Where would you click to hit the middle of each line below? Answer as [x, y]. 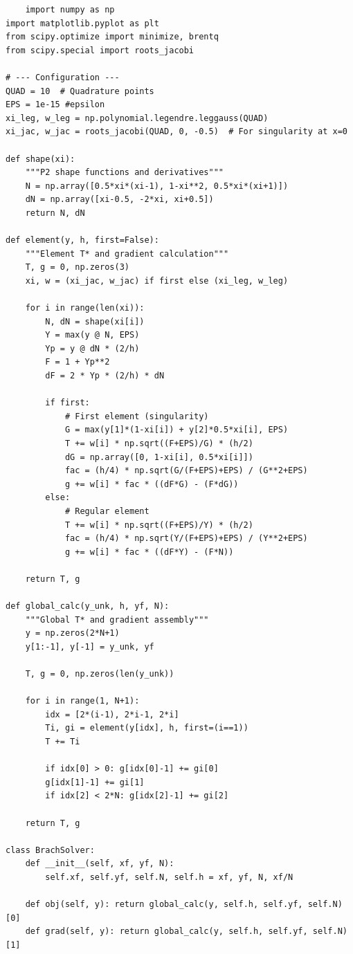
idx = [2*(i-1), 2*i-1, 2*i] [112, 714]
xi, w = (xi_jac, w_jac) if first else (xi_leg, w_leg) [157, 281]
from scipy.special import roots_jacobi [100, 50]
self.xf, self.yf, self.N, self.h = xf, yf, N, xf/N [169, 877]
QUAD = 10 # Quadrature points [80, 91]
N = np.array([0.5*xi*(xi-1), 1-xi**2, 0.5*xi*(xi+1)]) [157, 186]
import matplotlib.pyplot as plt [82, 23]
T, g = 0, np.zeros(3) [77, 267]
